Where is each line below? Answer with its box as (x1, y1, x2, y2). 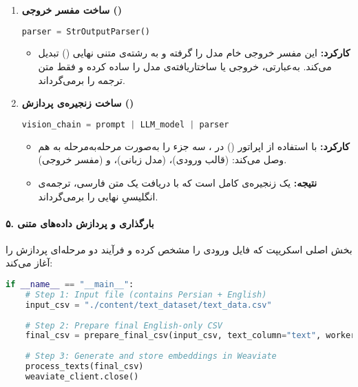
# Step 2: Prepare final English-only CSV (25, 320, 222, 331)
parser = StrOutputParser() (21, 26, 150, 36)
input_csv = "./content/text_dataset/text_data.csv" (25, 300, 272, 310)
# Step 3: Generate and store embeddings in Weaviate (25, 351, 277, 362)
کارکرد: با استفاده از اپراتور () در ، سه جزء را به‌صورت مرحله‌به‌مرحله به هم (38, 138, 350, 153)
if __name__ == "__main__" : (6, 280, 134, 290)
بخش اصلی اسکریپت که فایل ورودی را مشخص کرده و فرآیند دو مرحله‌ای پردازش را (6, 242, 352, 256)
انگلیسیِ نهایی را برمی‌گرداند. (38, 189, 158, 203)
